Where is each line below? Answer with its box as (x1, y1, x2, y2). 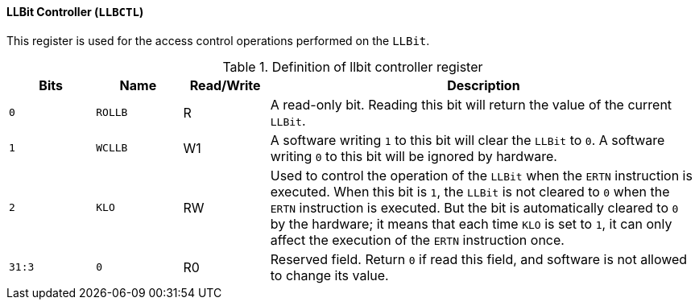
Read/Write (189, 76, 261, 93)
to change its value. (270, 267, 389, 283)
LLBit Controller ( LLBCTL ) (6, 5, 144, 19)
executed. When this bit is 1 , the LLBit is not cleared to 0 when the (270, 183, 670, 200)
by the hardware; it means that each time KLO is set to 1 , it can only (270, 215, 672, 232)
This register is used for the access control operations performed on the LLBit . (6, 33, 430, 48)
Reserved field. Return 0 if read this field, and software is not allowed (270, 250, 688, 267)
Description (447, 76, 520, 93)
